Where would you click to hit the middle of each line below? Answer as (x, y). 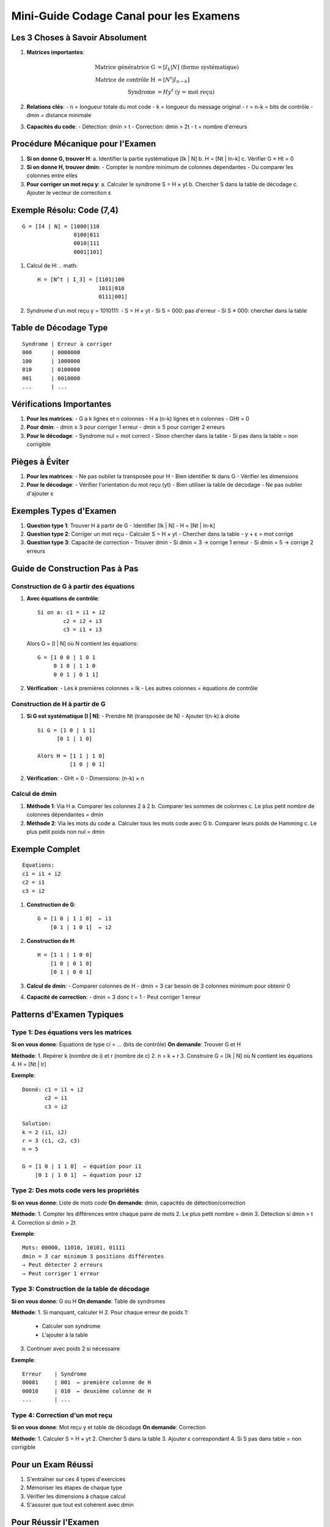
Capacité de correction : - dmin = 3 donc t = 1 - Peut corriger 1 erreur (114, 997)
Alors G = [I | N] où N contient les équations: (82, 643)
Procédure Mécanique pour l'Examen (83, 144)
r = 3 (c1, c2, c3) (51, 1141)
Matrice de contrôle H (125, 80)
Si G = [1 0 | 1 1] (67, 730)
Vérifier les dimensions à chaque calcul (76, 1496)
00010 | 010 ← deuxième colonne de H (87, 1391)
